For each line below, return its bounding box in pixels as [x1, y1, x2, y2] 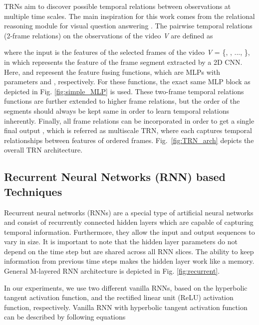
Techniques [4, 183, 62, 199]
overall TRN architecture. [4, 145, 83, 155]
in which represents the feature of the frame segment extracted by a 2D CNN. [4, 56, 243, 67]
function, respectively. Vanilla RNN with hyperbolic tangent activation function [4, 302, 248, 312]
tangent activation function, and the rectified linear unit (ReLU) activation [4, 292, 234, 303]
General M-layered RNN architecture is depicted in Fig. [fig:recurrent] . [4, 266, 220, 276]
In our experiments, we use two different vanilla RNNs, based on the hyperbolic [4, 282, 248, 293]
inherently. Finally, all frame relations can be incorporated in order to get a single [4, 115, 255, 126]
